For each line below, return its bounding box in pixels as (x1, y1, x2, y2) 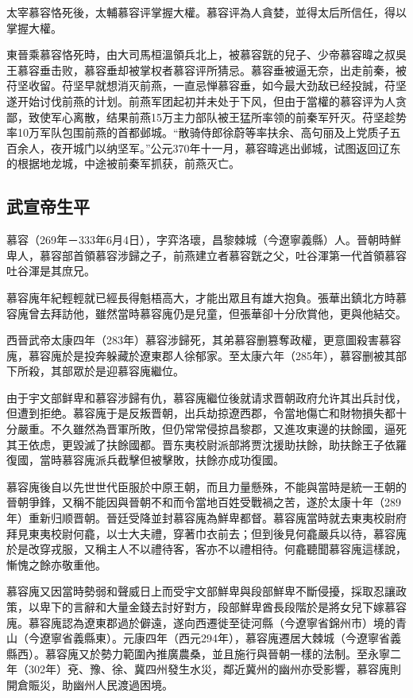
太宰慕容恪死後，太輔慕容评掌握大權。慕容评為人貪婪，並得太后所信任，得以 (6, 4, 407, 20)
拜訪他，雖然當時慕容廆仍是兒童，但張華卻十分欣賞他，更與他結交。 (50, 304, 407, 321)
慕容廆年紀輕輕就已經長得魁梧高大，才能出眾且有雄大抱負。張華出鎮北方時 (6, 289, 396, 305)
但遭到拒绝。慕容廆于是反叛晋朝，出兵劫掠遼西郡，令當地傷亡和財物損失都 (6, 405, 396, 421)
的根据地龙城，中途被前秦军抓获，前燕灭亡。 (6, 155, 240, 172)
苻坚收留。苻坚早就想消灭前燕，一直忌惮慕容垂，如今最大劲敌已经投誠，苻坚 (6, 77, 407, 94)
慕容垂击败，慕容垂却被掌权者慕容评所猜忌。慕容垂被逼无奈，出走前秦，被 (17, 61, 407, 78)
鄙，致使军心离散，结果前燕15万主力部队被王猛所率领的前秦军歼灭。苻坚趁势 (6, 108, 407, 125)
